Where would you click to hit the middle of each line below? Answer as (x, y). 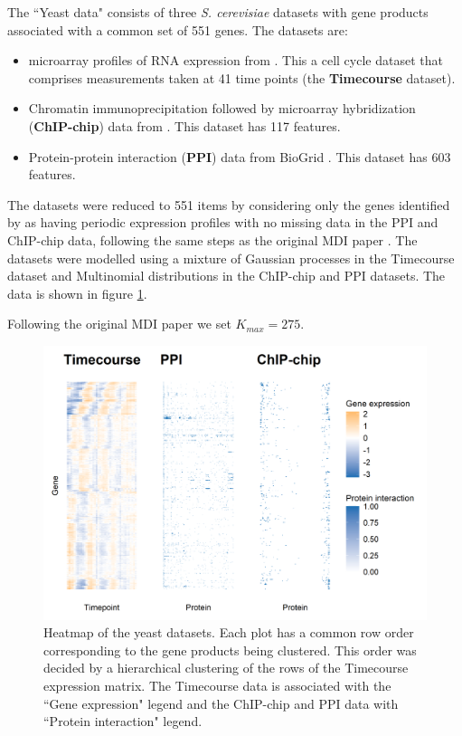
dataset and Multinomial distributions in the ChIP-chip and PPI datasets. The (226, 276)
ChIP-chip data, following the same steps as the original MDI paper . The (212, 239)
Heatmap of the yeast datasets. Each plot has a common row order (229, 632)
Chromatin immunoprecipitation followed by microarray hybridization (222, 108)
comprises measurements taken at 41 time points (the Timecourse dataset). (242, 77)
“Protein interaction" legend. (123, 721)
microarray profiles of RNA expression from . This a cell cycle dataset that (236, 60)
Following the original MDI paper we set (119, 324)
